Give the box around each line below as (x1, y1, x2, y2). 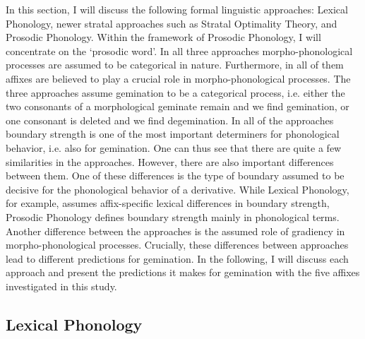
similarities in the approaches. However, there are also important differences (6, 154, 334, 169)
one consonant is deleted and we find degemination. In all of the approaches (6, 112, 334, 127)
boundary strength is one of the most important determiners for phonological (6, 126, 340, 141)
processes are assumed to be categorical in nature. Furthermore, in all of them (6, 57, 344, 72)
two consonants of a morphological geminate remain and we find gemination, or (6, 99, 349, 114)
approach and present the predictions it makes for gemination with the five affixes (6, 265, 360, 280)
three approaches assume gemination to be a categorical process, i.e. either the (6, 85, 345, 100)
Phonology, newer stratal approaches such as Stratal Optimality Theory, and (6, 16, 337, 30)
